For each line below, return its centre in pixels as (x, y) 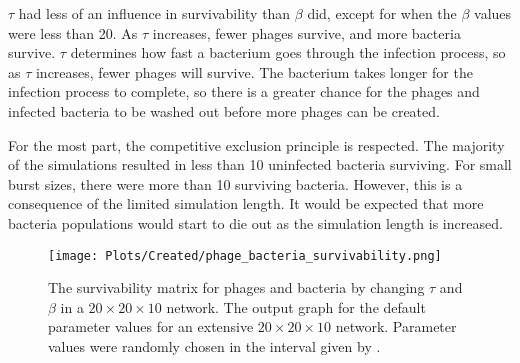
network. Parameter (396, 326)
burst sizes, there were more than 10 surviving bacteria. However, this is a (235, 183)
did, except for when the (382, 13)
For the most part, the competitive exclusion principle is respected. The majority (256, 144)
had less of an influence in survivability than (154, 13)
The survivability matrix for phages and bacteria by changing (236, 287)
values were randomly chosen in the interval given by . (214, 345)
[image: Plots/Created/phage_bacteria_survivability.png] (245, 255)
